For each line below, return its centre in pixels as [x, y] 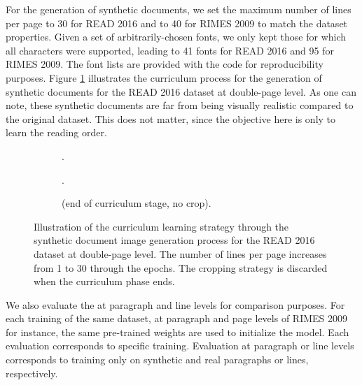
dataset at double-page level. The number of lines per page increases [180, 253]
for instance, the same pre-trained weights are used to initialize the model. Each [177, 332]
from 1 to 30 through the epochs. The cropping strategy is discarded [181, 267]
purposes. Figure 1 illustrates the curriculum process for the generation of [164, 77]
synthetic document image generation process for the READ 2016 [174, 240]
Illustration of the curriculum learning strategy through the [161, 226]
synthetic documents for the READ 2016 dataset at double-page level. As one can [181, 91]
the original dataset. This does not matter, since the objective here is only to [171, 118]
